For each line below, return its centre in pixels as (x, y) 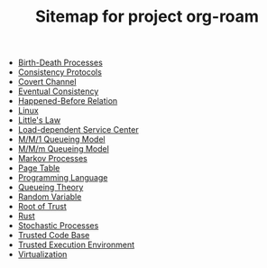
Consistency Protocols (60, 72)
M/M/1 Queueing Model (61, 139)
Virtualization (42, 254)
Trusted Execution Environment (76, 245)
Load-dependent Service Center (78, 130)
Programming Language (63, 178)
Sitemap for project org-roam (147, 17)
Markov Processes (52, 159)
